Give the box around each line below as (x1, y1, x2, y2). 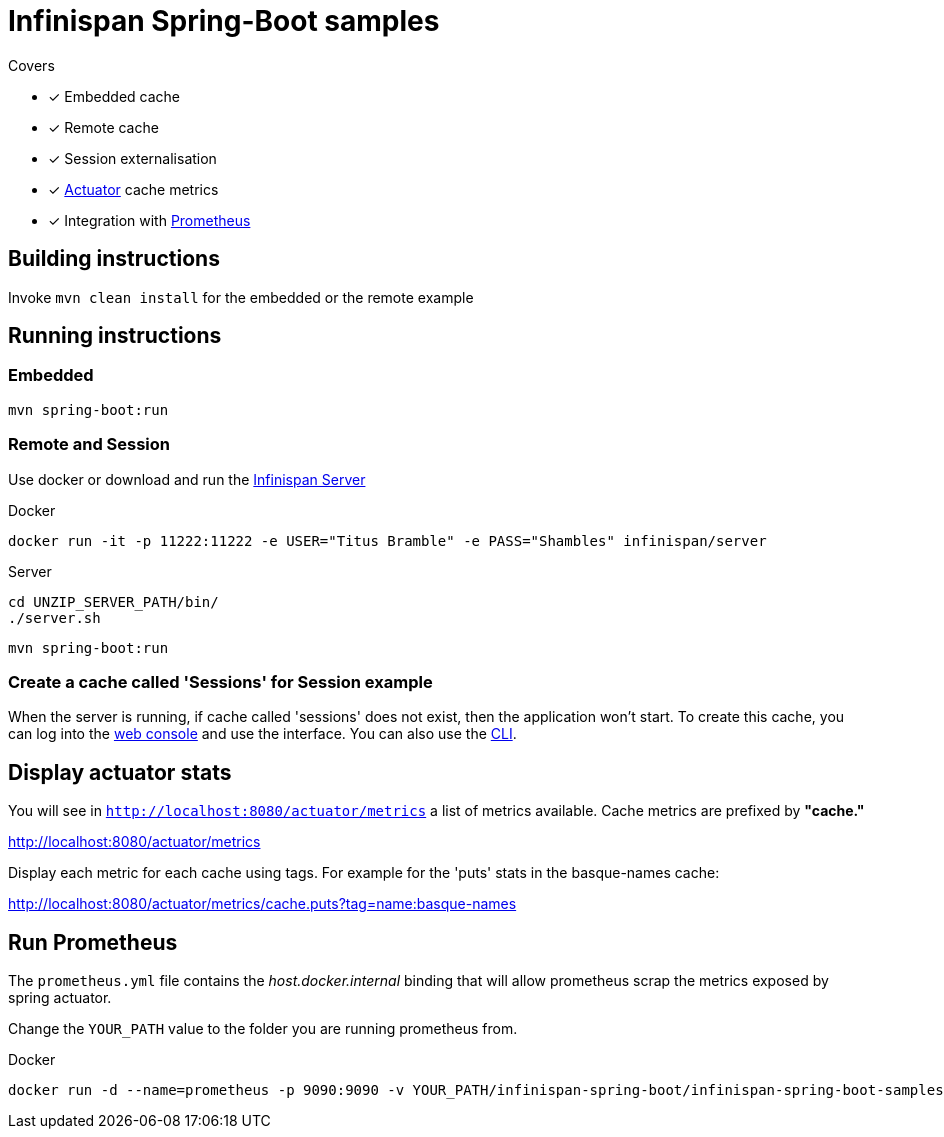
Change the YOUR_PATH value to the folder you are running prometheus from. (8, 1020, 518, 1037)
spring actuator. (8, 989, 112, 1006)
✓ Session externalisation (48, 149, 217, 167)
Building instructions (8, 246, 220, 272)
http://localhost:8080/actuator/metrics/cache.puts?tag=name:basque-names (8, 895, 517, 913)
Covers (8, 56, 55, 74)
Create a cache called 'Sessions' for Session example (8, 671, 433, 692)
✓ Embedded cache (48, 87, 180, 105)
